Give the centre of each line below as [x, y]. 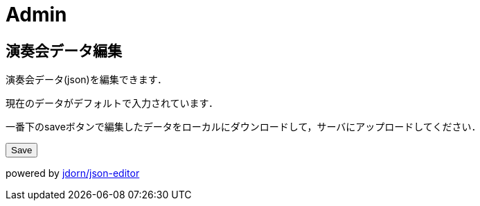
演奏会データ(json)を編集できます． [87, 80]
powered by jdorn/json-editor [73, 173]
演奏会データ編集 [64, 51]
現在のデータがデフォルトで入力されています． [112, 103]
